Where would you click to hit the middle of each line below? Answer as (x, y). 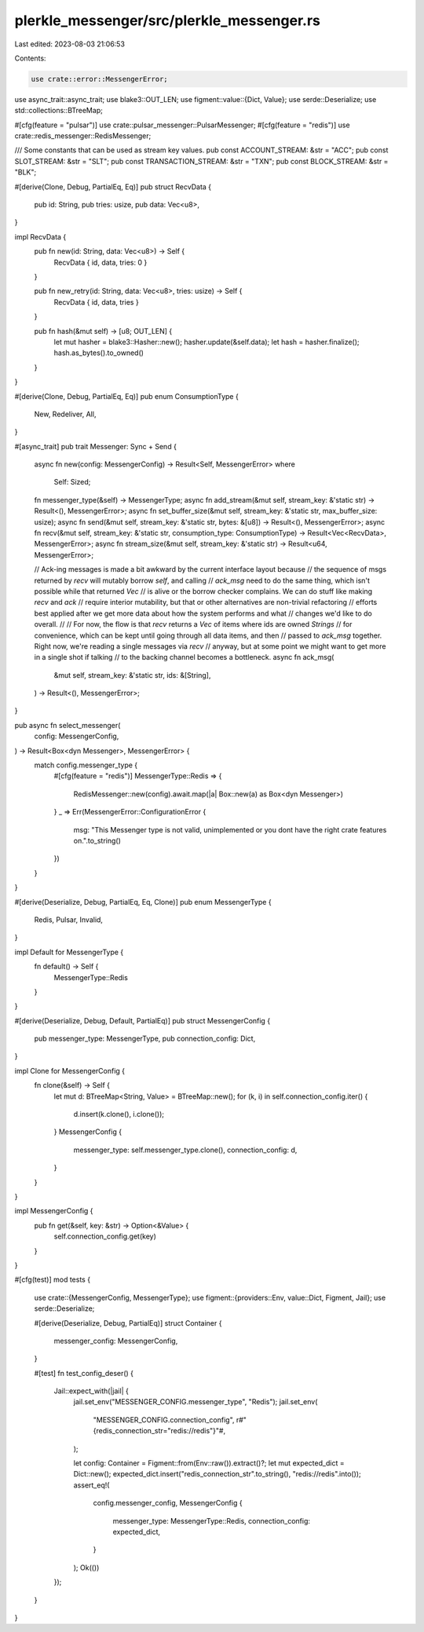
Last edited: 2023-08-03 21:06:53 (70, 44)
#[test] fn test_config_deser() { (84, 1373)
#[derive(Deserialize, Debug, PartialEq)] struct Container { (128, 1323)
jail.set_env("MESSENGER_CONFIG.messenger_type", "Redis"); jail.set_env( (196, 1402)
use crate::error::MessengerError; (99, 79)
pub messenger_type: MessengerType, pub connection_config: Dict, (145, 1039)
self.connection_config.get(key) (105, 1236)
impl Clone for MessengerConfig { (70, 1070)
